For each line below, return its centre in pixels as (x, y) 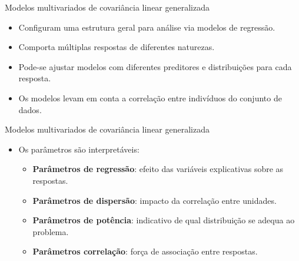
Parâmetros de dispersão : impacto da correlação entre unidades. (155, 200)
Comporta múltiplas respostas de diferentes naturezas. (117, 47)
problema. (51, 231)
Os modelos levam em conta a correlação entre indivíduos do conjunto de (150, 98)
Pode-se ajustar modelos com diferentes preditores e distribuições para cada (155, 66)
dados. (30, 109)
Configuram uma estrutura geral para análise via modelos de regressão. (147, 27)
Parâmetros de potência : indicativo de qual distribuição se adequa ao (164, 220)
